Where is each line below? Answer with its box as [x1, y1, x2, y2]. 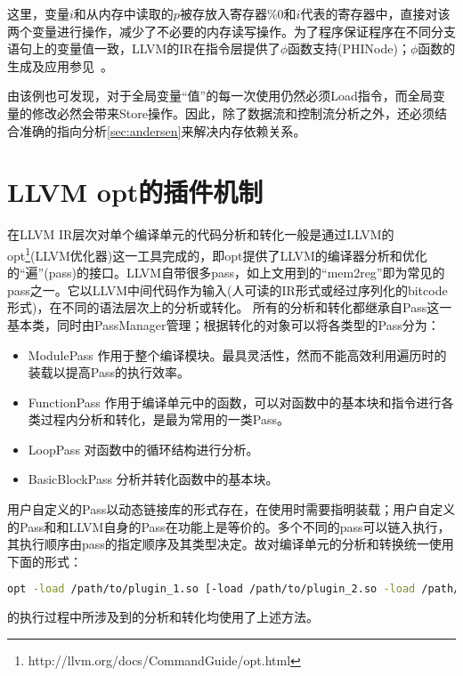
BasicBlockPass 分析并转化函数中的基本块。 [28, 470, 279, 488]
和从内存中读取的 [73, 4, 174, 22]
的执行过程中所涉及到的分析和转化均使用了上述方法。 [7, 608, 319, 626]
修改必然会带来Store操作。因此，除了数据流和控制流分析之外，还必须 [31, 103, 435, 122]
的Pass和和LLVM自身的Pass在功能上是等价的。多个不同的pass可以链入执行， [7, 517, 451, 535]
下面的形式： [7, 551, 82, 570]
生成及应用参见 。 [7, 56, 113, 75]
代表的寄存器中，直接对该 [300, 4, 451, 22]
